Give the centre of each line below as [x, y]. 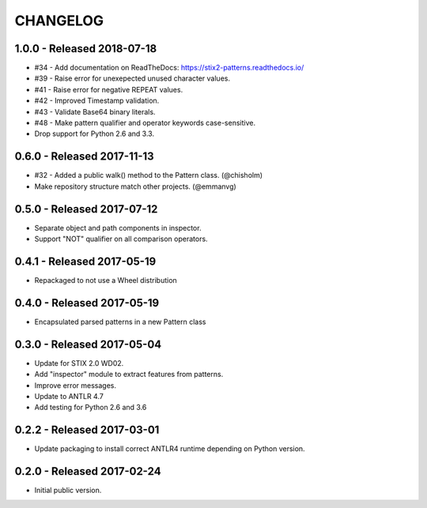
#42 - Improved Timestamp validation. [97, 101]
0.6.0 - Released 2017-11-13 [84, 157]
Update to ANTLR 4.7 [69, 396]
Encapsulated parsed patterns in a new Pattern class [120, 322]
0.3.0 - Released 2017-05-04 [88, 344]
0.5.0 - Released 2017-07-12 [86, 209]
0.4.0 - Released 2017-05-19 [87, 303]
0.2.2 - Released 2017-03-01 [87, 430]
